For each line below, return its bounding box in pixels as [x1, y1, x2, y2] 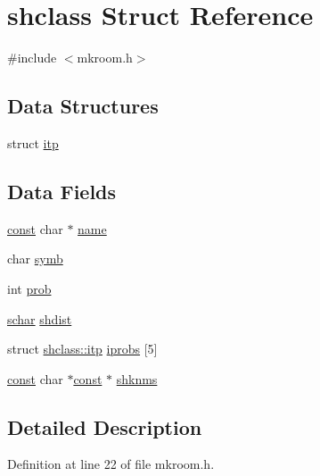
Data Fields [7, 177, 117, 205]
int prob [7, 279, 52, 297]
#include [7, 48, 57, 67]
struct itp [7, 133, 59, 152]
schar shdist [7, 309, 72, 328]
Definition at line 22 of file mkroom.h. [7, 455, 215, 473]
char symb [7, 249, 63, 268]
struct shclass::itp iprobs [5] [7, 339, 158, 358]
